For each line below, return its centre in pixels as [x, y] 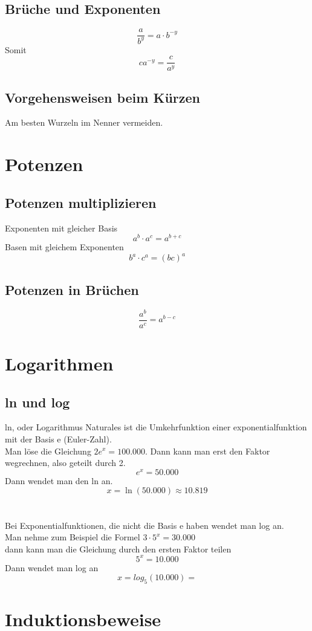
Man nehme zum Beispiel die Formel [73, 537]
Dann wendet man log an [52, 567]
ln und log [37, 402]
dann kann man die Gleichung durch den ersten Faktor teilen [118, 548]
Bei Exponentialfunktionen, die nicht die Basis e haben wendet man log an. [145, 525]
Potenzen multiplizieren [81, 202]
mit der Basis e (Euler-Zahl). [58, 438]
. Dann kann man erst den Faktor [208, 451]
